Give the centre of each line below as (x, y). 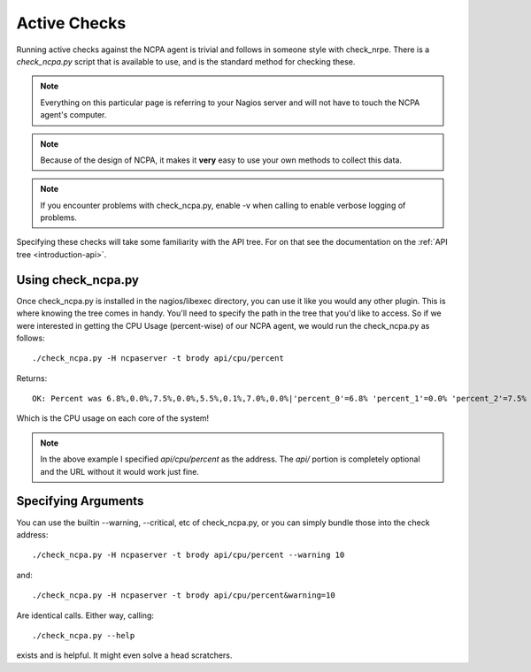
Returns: (32, 378)
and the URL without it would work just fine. (119, 471)
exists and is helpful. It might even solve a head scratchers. (124, 655)
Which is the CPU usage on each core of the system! (113, 418)
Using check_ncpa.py (77, 280)
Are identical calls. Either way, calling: (85, 615)
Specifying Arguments (80, 501)
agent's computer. (73, 115)
